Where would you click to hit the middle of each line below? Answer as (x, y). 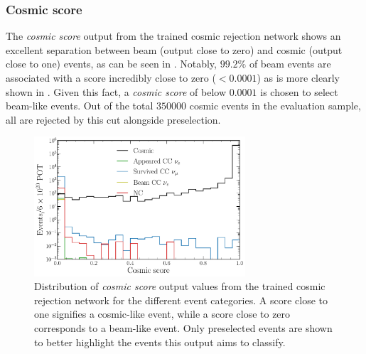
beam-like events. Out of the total (80, 106)
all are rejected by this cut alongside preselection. (113, 119)
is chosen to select (299, 91)
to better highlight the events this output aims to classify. (160, 342)
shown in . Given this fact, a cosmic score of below (116, 91)
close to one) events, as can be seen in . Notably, (111, 64)
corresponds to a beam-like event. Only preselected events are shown (183, 327)
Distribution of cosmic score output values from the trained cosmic (180, 286)
